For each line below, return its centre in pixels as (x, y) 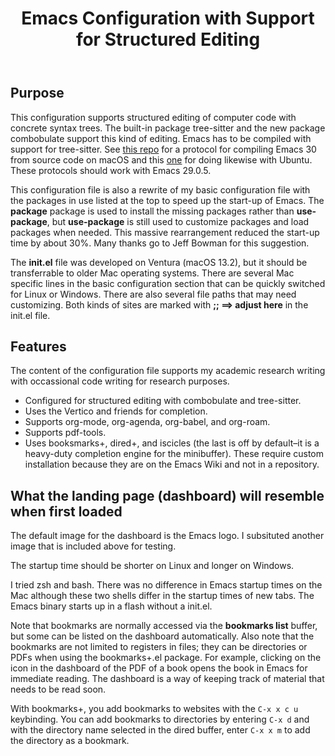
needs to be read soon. (58, 689)
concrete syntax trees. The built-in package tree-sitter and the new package (168, 128)
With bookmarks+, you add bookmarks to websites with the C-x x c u (154, 709)
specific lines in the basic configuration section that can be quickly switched (168, 283)
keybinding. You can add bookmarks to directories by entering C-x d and (160, 719)
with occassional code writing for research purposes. (120, 381)
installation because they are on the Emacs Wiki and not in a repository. (172, 464)
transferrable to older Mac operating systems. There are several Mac (152, 273)
